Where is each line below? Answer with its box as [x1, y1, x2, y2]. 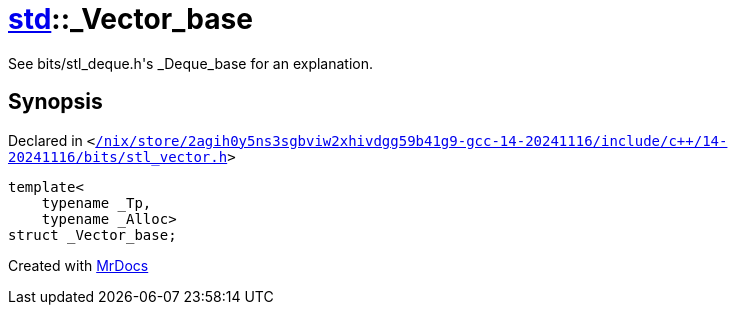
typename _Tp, [41, 194, 152, 211]
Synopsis [8, 89, 103, 115]
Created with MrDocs [8, 256, 149, 274]
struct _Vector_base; [8, 226, 177, 243]
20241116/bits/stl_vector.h [8, 148, 228, 165]
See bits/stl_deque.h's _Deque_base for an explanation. [8, 54, 374, 72]
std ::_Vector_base [8, 2, 253, 36]
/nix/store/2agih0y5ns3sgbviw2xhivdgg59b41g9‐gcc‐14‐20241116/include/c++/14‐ [95, 132, 728, 149]
